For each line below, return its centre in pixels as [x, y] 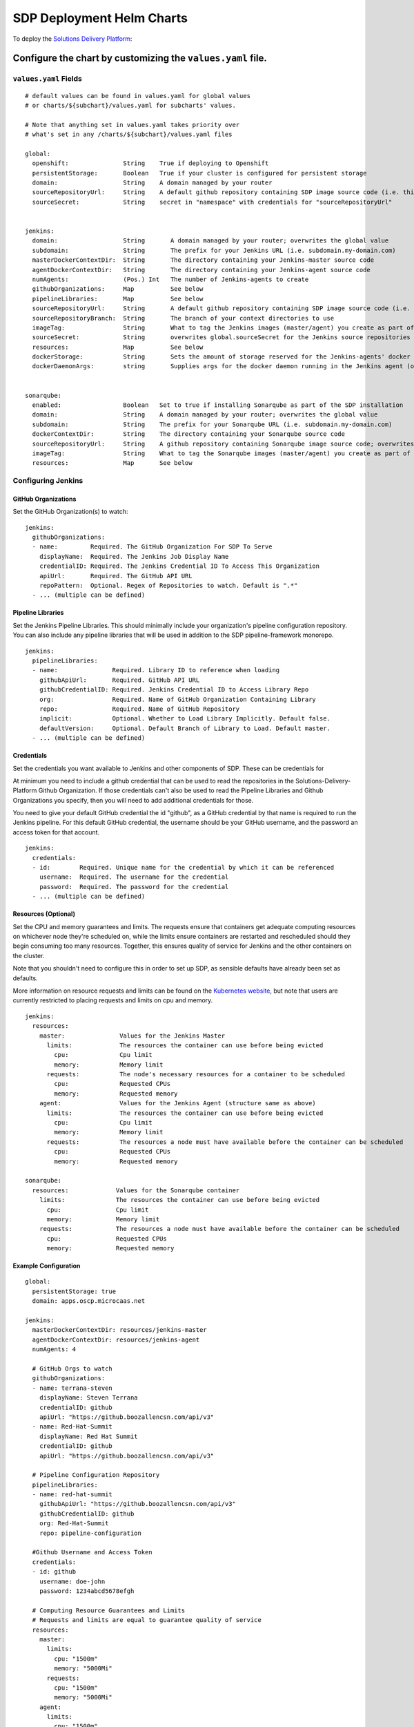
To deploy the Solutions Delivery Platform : [72, 39]
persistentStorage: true [74, 1291]
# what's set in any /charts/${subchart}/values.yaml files [129, 134]
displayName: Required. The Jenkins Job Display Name [134, 556]
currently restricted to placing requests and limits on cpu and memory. [113, 1000]
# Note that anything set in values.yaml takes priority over [132, 125]
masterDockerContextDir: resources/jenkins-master [119, 1330]
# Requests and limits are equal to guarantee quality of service [147, 1620]
